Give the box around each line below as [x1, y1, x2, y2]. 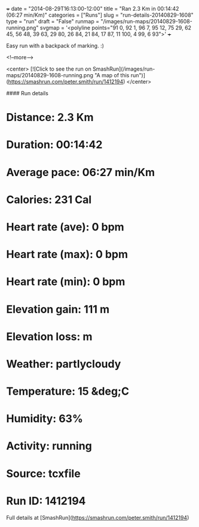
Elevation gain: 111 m [6, 302, 109, 316]
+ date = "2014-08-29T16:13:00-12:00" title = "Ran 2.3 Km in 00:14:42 [6, 5, 179, 12]
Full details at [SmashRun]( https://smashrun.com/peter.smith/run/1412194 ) [6, 514, 189, 521]
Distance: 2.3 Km [6, 111, 94, 125]
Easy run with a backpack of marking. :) [6, 42, 105, 49]
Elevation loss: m [6, 329, 93, 343]
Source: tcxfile [6, 467, 81, 480]
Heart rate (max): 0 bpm [6, 248, 128, 261]
